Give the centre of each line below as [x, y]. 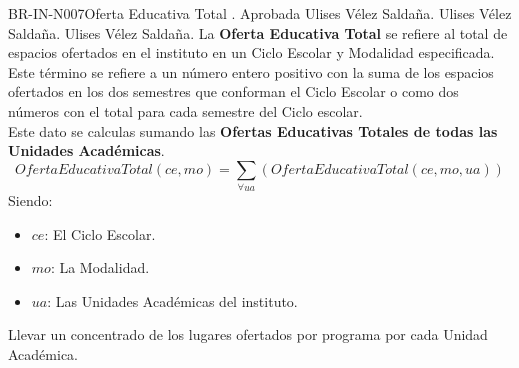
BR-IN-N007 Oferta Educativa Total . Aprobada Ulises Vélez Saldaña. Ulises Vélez [260, 13]
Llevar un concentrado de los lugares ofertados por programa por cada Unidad [248, 334]
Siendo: [30, 200]
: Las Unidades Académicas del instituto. [172, 300]
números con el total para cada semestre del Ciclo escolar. [185, 110]
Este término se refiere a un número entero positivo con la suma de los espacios [251, 71]
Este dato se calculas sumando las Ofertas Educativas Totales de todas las [253, 130]
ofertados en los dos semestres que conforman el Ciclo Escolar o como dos [233, 91]
